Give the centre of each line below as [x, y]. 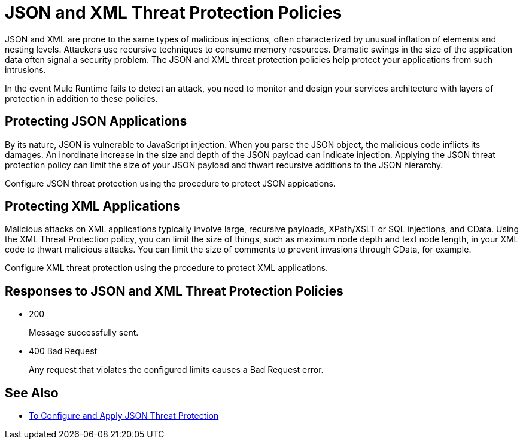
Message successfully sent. [84, 333]
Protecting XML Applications [92, 206]
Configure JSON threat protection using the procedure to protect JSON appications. [170, 183]
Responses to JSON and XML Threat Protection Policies [174, 291]
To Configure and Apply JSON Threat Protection [124, 416]
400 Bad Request [63, 351]
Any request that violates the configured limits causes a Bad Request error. [176, 370]
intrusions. [25, 69]
